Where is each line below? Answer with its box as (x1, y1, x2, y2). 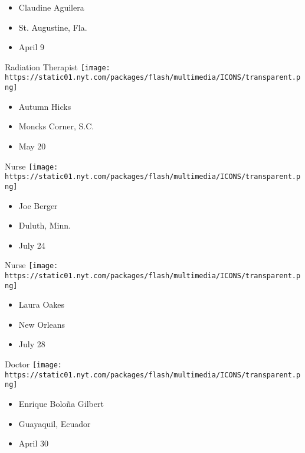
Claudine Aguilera (18, 1, 84, 13)
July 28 (18, 338, 45, 350)
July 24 (18, 239, 45, 251)
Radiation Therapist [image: (5, 60, 110, 73)
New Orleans (18, 318, 65, 330)
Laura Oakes (18, 298, 65, 311)
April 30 (18, 437, 49, 449)
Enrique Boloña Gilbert (18, 397, 104, 409)
